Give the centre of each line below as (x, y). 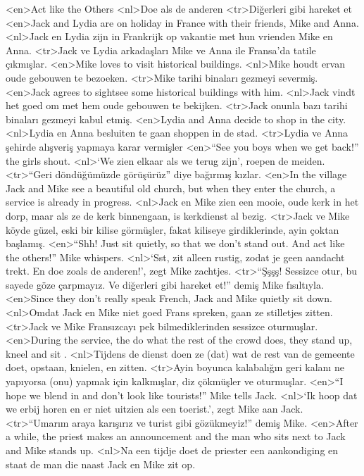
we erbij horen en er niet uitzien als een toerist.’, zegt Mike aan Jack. (155, 409)
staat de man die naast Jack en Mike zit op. (101, 464)
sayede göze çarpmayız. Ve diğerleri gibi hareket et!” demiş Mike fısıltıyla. (165, 284)
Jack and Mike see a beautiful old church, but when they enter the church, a (171, 188)
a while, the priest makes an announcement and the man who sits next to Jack (176, 436)
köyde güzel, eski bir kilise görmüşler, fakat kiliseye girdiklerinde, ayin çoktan (172, 229)
